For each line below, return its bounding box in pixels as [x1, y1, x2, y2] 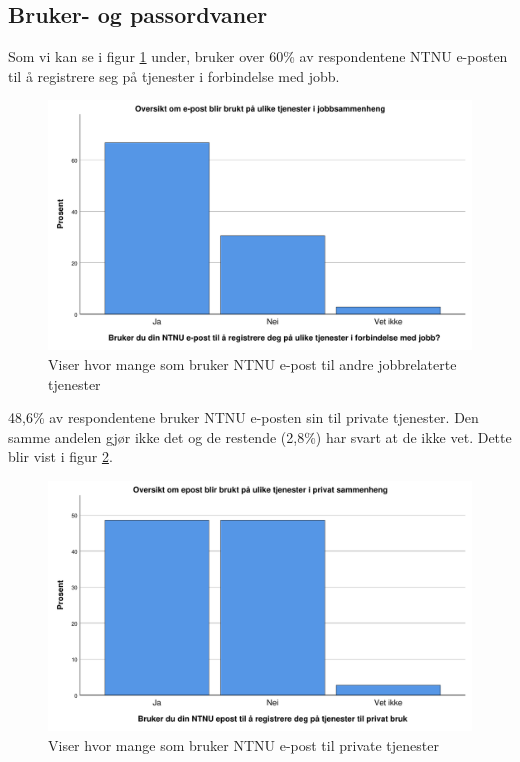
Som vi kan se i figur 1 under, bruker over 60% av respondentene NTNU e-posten [8, 46, 508, 67]
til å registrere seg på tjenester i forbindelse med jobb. [8, 65, 340, 86]
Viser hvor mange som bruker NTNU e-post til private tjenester [48, 734, 439, 755]
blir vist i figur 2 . [8, 446, 113, 467]
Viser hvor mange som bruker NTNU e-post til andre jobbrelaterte [48, 354, 457, 375]
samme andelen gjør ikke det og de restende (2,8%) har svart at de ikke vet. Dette [8, 426, 512, 447]
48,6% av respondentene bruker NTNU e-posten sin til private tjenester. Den [8, 407, 479, 428]
